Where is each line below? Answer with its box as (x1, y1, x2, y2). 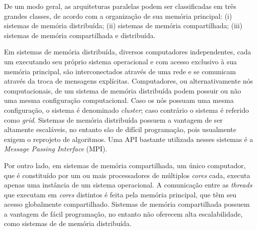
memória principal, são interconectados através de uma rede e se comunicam (4, 66, 236, 76)
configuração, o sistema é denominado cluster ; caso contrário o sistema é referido (4, 104, 249, 115)
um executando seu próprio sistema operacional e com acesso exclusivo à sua (4, 56, 237, 66)
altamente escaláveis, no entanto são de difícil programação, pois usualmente (4, 124, 237, 135)
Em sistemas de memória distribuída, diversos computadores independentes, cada (4, 46, 251, 57)
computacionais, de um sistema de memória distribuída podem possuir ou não (4, 85, 241, 95)
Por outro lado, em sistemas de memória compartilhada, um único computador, (4, 160, 246, 170)
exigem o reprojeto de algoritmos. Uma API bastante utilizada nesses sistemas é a (4, 134, 254, 144)
